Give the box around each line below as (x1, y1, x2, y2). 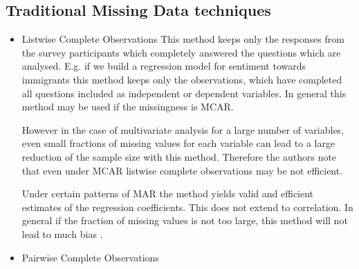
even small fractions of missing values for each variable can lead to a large (21, 136, 335, 150)
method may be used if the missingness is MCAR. (21, 99, 234, 114)
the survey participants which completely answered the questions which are (21, 45, 341, 59)
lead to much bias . (21, 226, 103, 241)
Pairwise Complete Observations (21, 250, 159, 264)
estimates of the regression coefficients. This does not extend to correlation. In (21, 199, 353, 214)
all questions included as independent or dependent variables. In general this (21, 86, 347, 100)
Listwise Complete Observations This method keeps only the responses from (21, 32, 344, 46)
